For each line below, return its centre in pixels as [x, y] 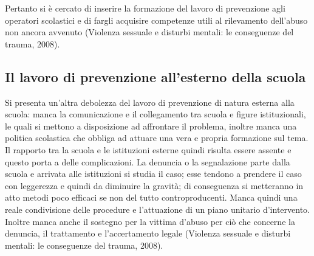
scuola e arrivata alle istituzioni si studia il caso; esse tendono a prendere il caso [153, 174]
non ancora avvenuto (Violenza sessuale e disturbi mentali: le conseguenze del [149, 32]
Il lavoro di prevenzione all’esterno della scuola [155, 76]
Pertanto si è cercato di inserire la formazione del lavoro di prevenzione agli [145, 8]
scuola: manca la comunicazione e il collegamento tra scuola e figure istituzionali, [155, 114]
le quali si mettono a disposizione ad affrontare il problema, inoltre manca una [151, 126]
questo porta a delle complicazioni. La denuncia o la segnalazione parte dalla [148, 161]
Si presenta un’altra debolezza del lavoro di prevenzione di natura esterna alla [150, 102]
